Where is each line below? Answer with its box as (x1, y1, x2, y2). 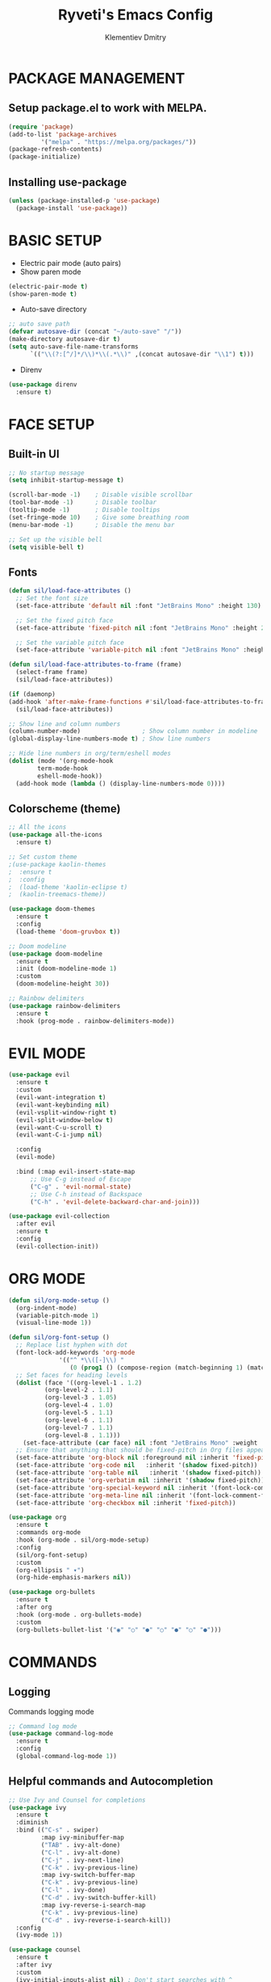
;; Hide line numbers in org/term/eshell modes (8, 749, 172, 757)
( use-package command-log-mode (8, 1730, 114, 1738)
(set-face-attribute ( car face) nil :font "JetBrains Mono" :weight (23, 1439, 258, 1447)
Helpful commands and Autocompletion (8, 1774, 214, 1788)
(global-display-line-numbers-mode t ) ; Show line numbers (8, 735, 211, 743)
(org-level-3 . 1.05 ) (44, 1394, 117, 1402)
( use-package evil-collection (8, 1212, 110, 1221)
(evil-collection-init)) (15, 1242, 99, 1250)
